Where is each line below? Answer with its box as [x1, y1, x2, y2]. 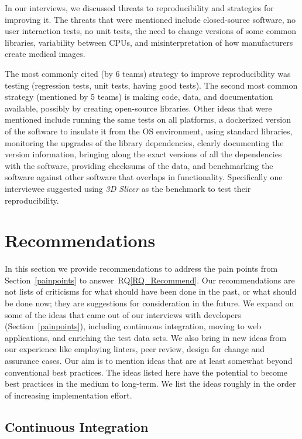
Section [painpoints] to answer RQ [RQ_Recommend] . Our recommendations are [5, 273, 295, 286]
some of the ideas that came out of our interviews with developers [5, 308, 241, 320]
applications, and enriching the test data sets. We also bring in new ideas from [5, 331, 287, 343]
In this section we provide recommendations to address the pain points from [5, 262, 278, 275]
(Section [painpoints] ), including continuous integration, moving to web [5, 320, 262, 332]
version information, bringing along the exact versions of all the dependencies [5, 148, 282, 160]
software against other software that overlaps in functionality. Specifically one [5, 171, 283, 183]
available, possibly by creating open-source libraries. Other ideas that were [5, 102, 272, 114]
